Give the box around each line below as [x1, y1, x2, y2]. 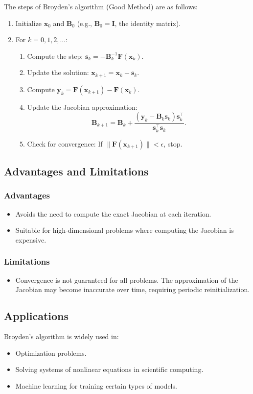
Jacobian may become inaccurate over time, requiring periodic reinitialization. [15, 284, 250, 295]
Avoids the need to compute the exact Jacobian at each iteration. [15, 208, 211, 219]
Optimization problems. [15, 347, 87, 358]
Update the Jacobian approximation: [27, 101, 138, 112]
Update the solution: [27, 67, 89, 77]
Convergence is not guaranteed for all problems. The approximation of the [15, 274, 238, 285]
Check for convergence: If [27, 138, 103, 148]
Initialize [15, 18, 42, 28]
